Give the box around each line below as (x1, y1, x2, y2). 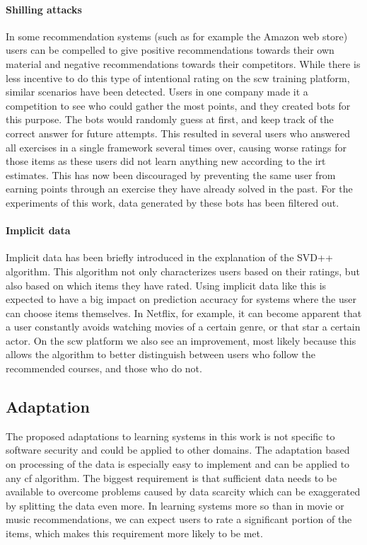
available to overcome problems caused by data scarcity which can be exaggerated (6, 484, 361, 499)
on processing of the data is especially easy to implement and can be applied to (6, 457, 350, 471)
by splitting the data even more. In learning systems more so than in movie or (6, 498, 344, 512)
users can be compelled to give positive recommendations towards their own (6, 42, 334, 57)
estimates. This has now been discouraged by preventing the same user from (6, 167, 336, 182)
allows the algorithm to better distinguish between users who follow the (6, 347, 315, 362)
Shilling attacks (6, 1, 82, 16)
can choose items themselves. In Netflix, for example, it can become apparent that (6, 305, 362, 320)
